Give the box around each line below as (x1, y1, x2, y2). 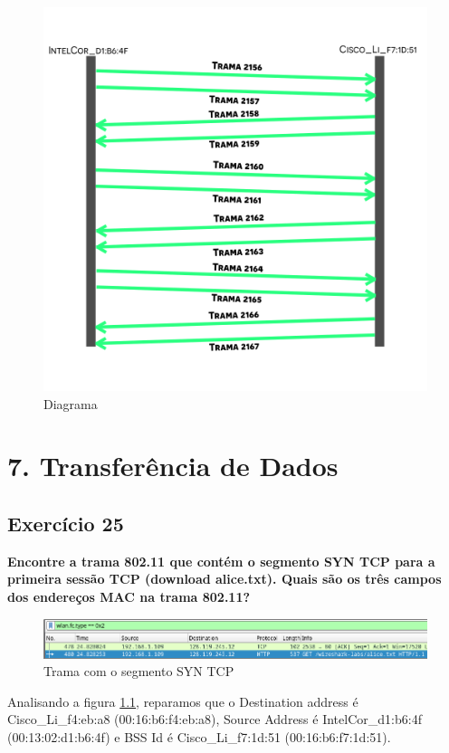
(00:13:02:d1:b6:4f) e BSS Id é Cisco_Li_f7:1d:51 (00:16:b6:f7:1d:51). (7, 727, 391, 746)
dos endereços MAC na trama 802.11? (7, 586, 251, 605)
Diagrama (43, 394, 98, 413)
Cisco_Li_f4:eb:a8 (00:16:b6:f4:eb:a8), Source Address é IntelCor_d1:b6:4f (7, 710, 422, 729)
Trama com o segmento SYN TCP (43, 662, 234, 681)
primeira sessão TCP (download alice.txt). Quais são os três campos (7, 569, 442, 588)
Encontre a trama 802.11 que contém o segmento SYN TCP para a (7, 551, 435, 570)
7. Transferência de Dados (7, 447, 339, 484)
